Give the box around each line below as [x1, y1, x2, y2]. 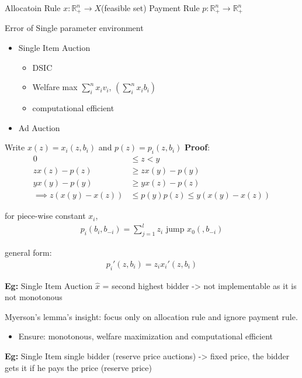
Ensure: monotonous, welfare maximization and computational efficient [18, 330, 273, 342]
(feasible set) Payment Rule [101, 2, 200, 13]
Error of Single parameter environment [5, 22, 144, 34]
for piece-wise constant [5, 209, 86, 222]
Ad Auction [18, 121, 60, 133]
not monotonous [5, 291, 63, 303]
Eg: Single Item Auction [5, 279, 93, 291]
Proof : [185, 141, 210, 153]
